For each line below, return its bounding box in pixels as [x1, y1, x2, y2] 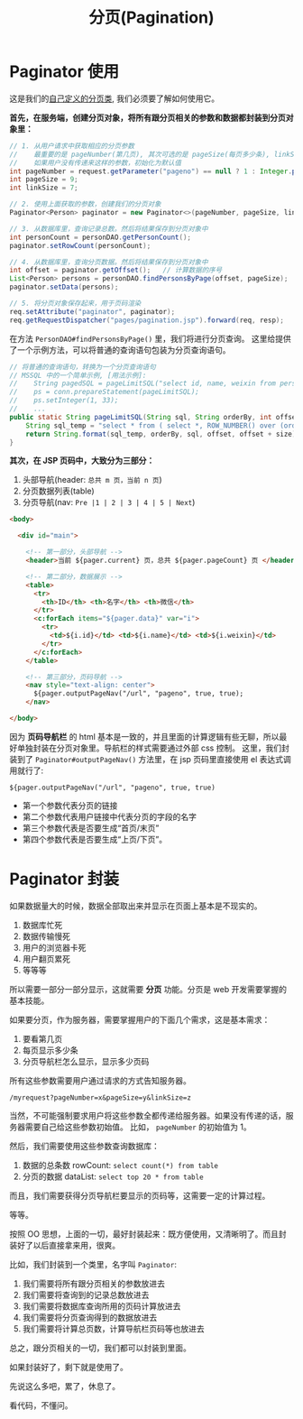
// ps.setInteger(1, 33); [9, 396, 119, 405]
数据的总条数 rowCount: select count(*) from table [22, 1159, 219, 1170]
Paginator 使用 [9, 61, 120, 82]
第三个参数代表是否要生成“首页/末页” [22, 822, 160, 834]
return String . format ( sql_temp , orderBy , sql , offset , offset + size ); [25, 429, 300, 438]
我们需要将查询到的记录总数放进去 [22, 1289, 150, 1300]
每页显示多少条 [22, 1045, 78, 1055]
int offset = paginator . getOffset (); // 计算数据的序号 [9, 266, 223, 275]
